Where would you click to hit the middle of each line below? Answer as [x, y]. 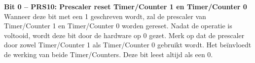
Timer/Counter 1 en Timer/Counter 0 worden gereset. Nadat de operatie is [118, 26]
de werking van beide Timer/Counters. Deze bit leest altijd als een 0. [109, 54]
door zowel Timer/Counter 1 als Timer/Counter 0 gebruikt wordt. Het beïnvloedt [128, 45]
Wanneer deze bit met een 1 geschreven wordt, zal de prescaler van [105, 16]
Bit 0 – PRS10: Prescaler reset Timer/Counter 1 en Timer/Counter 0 [126, 6]
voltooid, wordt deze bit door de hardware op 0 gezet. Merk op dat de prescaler [124, 35]
